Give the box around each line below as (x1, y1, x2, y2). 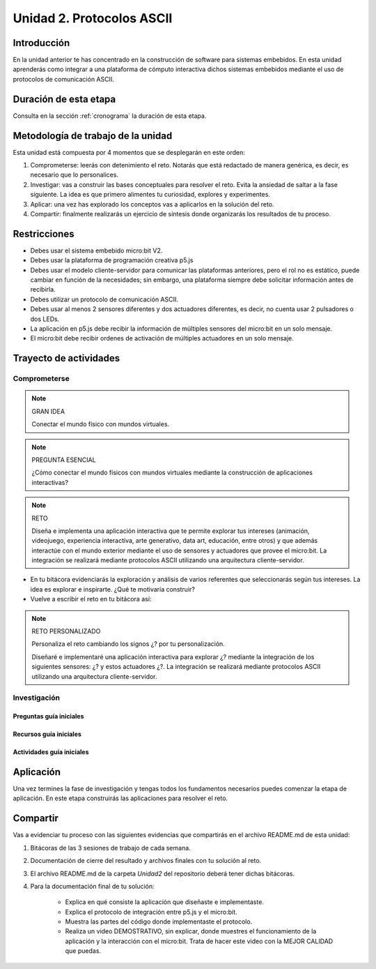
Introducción (13, 37, 70, 49)
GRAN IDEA (31, 407, 65, 415)
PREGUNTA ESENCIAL (31, 456, 97, 464)
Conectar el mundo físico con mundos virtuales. (31, 420, 170, 428)
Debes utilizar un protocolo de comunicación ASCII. (30, 295, 179, 303)
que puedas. (65, 947, 101, 955)
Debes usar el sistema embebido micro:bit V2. (30, 246, 163, 255)
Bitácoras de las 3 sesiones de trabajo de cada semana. (30, 843, 191, 852)
